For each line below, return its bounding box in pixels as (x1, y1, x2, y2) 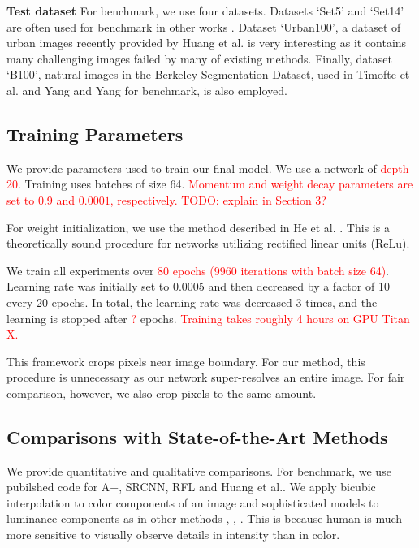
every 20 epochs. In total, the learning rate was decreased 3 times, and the (6, 293, 378, 310)
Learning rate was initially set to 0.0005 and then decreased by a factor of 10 (6, 278, 390, 295)
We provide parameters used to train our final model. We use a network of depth (6, 159, 409, 176)
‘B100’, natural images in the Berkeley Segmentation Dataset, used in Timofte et (6, 66, 410, 83)
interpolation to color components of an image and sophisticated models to (6, 494, 379, 511)
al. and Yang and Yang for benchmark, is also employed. (6, 81, 287, 98)
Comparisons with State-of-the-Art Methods (6, 424, 388, 449)
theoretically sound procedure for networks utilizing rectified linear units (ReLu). (6, 235, 410, 252)
